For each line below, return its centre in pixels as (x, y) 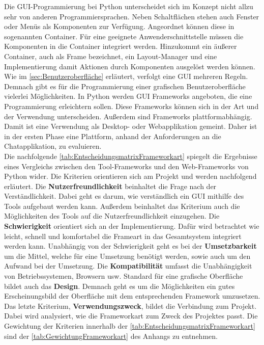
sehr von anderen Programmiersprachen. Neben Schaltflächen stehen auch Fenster (132, 16)
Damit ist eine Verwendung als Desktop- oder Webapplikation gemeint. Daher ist (131, 126)
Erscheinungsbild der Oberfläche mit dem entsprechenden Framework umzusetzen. (132, 296)
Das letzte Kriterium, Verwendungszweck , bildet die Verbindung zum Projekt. (130, 306)
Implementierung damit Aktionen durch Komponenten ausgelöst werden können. (130, 66)
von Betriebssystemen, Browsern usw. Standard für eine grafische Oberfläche (124, 276)
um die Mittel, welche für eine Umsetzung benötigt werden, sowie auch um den (127, 256)
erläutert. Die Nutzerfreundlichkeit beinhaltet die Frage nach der (110, 186)
